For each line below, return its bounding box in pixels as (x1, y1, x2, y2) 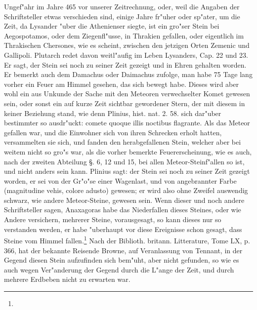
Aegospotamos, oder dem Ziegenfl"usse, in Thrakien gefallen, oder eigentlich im (4, 30, 244, 40)
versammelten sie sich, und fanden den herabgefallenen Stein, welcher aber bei (4, 137, 241, 147)
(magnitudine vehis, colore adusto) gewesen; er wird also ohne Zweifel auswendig (4, 185, 248, 195)
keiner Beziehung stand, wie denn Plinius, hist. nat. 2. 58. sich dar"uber (4, 108, 221, 118)
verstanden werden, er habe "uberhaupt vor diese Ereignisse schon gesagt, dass (4, 224, 242, 234)
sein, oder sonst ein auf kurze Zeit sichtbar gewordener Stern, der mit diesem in (4, 98, 245, 108)
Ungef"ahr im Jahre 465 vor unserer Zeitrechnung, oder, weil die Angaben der (4, 1, 240, 11)
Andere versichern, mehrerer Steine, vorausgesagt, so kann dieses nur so (4, 214, 221, 225)
